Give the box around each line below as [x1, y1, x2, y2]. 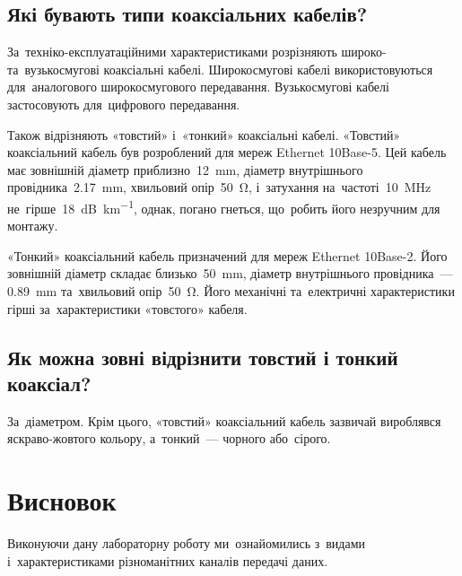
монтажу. [7, 216, 58, 235]
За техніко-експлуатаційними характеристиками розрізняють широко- [7, 42, 387, 61]
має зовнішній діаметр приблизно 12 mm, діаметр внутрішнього [7, 160, 363, 179]
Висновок [7, 482, 117, 519]
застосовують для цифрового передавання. [7, 94, 240, 113]
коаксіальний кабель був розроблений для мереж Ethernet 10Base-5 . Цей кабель [7, 143, 447, 161]
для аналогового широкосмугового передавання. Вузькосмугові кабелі [7, 77, 389, 96]
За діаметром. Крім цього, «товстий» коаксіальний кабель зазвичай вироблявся [7, 411, 441, 430]
